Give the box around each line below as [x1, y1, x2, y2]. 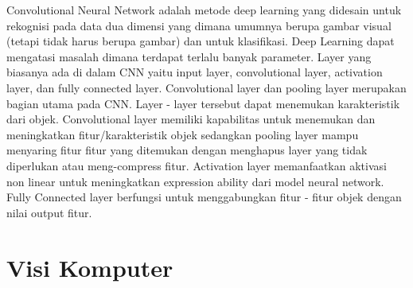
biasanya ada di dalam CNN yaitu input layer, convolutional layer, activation [6, 64, 383, 80]
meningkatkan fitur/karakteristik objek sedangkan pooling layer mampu [6, 126, 359, 142]
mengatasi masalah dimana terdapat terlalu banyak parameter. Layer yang [6, 48, 372, 64]
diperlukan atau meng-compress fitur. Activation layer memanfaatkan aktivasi [6, 157, 387, 173]
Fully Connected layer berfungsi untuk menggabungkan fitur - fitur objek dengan [6, 189, 402, 205]
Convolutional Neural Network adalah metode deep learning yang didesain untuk [6, 2, 402, 18]
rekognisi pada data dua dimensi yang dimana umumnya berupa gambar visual [6, 17, 392, 33]
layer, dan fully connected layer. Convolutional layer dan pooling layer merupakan [6, 79, 407, 95]
